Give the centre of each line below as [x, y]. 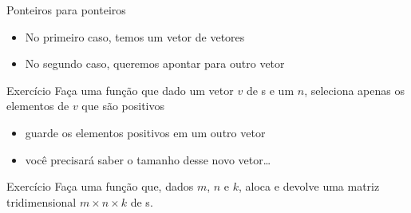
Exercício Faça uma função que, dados [100, 186]
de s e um [270, 90]
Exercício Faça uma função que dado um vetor [120, 90]
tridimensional [41, 201]
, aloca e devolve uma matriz [309, 186]
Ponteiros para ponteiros [66, 10]
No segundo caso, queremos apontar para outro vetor [155, 63]
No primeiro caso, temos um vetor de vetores [135, 36]
